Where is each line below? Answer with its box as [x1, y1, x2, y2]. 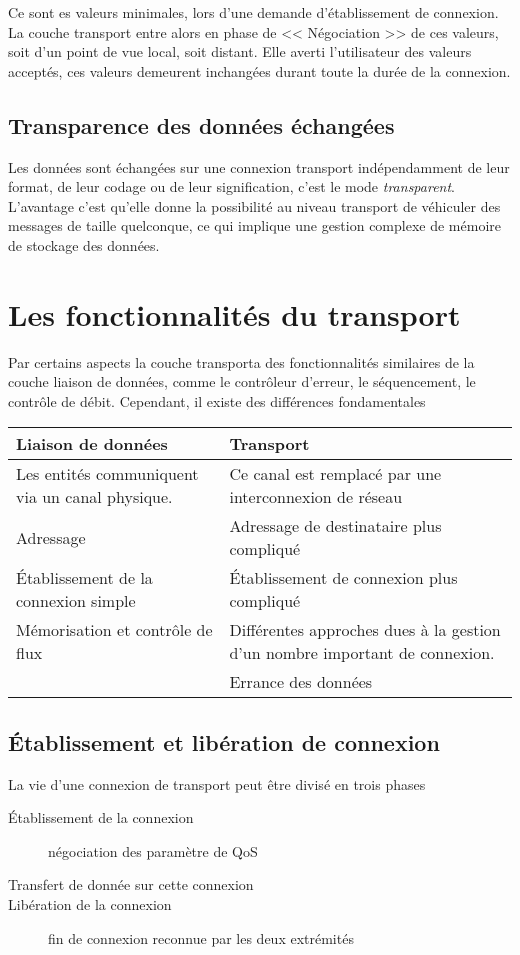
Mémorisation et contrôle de [16, 618, 213, 642]
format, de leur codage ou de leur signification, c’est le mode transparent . [8, 176, 456, 197]
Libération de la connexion [8, 894, 172, 915]
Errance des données [229, 670, 373, 694]
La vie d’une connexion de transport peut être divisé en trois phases [8, 773, 426, 794]
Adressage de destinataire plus [229, 514, 442, 538]
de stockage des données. [8, 234, 160, 255]
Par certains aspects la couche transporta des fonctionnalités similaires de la [8, 351, 475, 372]
